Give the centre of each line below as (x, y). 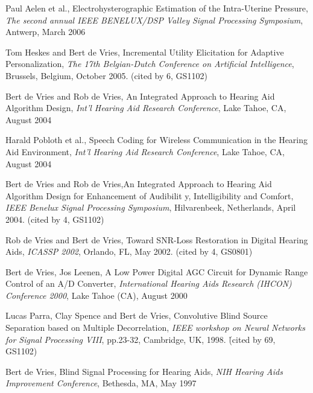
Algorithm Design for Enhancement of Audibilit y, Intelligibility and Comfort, (150, 195)
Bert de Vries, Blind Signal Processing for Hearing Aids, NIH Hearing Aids (144, 371)
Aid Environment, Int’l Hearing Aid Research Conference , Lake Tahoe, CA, (145, 151)
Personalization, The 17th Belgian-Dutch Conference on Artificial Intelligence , (150, 64)
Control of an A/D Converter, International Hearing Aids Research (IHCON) (149, 283)
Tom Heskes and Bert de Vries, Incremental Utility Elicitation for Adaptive (145, 52)
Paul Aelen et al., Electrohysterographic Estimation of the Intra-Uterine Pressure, (157, 8)
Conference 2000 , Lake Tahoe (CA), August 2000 (96, 295)
